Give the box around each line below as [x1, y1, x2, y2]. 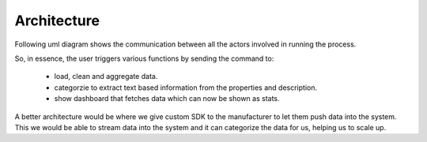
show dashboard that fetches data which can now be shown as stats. [54, 94, 280, 103]
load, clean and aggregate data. [54, 72, 158, 81]
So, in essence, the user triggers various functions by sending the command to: [14, 54, 274, 63]
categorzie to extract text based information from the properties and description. [54, 83, 318, 92]
